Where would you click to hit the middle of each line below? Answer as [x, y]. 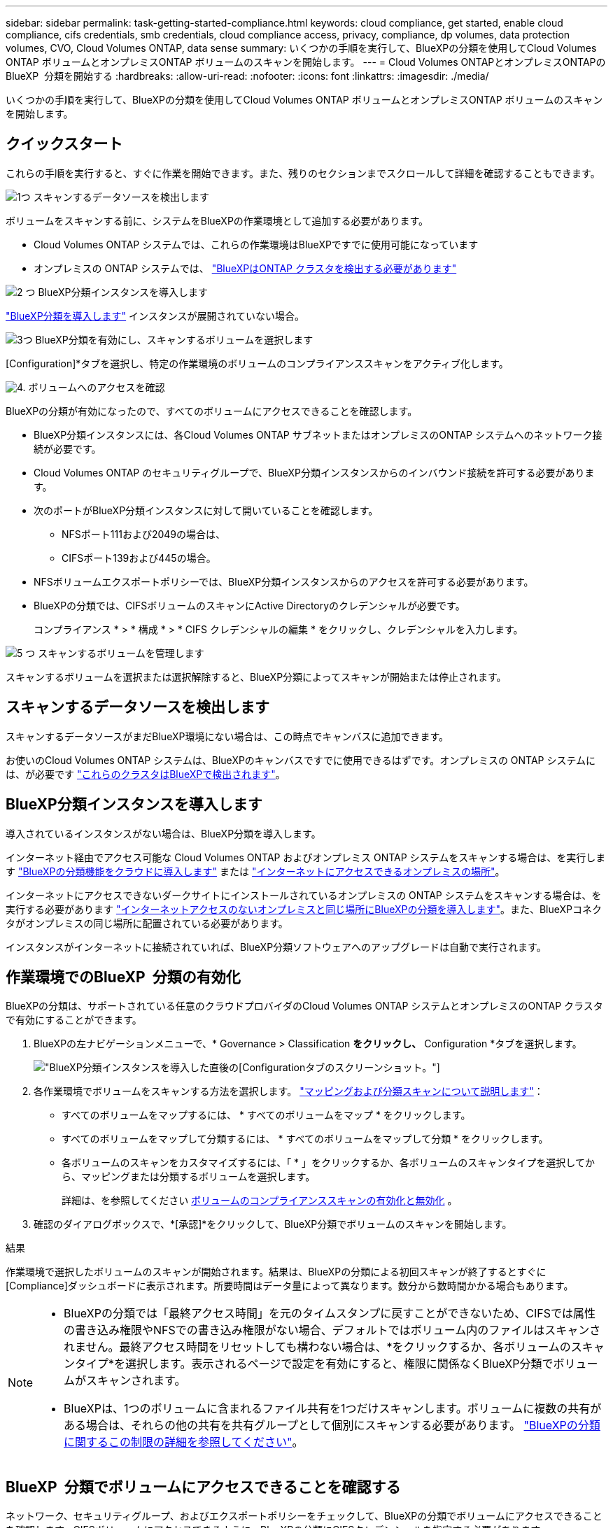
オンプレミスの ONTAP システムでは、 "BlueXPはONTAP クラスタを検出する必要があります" [245, 268]
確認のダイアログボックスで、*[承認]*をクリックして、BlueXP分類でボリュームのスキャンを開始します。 [273, 1224]
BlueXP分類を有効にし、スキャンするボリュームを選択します [174, 339]
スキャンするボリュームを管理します [121, 653]
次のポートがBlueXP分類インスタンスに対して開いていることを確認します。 [206, 510]
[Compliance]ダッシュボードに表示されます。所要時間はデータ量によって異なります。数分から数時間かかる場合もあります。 [290, 1286]
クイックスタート [64, 144]
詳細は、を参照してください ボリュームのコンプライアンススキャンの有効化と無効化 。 [260, 1201]
